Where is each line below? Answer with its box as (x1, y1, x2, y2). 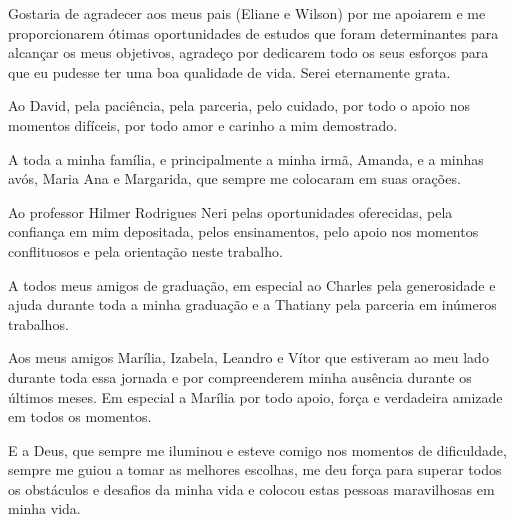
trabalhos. (8, 313, 69, 334)
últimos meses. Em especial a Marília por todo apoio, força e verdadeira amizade (8, 386, 503, 407)
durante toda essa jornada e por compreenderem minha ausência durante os (8, 366, 472, 387)
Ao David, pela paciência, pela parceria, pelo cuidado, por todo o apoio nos (8, 95, 471, 116)
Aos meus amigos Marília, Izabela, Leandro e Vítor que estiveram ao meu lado (8, 347, 489, 368)
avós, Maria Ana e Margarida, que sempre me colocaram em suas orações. (8, 168, 461, 189)
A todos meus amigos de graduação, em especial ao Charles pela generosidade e (8, 274, 496, 295)
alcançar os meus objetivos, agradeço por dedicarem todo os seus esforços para (8, 42, 489, 63)
